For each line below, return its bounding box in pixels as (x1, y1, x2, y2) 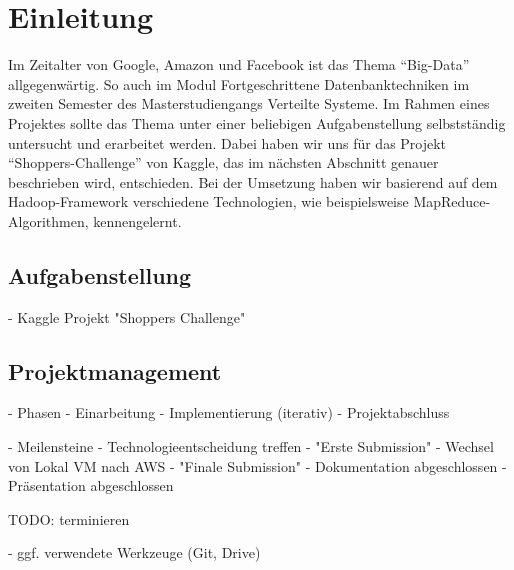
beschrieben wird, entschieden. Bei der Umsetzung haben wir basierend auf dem (8, 171, 498, 192)
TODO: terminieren (8, 508, 130, 529)
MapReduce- (413, 191, 491, 212)
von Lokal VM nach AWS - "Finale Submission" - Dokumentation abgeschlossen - (8, 455, 507, 476)
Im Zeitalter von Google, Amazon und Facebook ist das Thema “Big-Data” (8, 54, 470, 75)
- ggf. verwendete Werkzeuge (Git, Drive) (8, 542, 261, 563)
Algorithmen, (8, 210, 89, 231)
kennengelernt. (93, 210, 182, 231)
